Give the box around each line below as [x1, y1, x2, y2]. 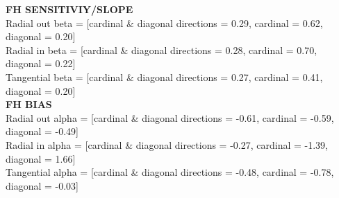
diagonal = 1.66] [6, 151, 76, 165]
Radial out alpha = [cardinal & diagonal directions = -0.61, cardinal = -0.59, [6, 110, 334, 125]
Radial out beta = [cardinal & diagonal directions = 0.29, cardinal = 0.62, [6, 15, 323, 30]
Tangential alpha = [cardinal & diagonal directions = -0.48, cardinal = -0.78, [6, 165, 334, 179]
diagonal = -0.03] [6, 178, 79, 192]
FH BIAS [6, 97, 52, 111]
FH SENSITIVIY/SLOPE [6, 2, 133, 16]
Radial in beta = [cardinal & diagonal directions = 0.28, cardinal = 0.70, [6, 42, 317, 57]
